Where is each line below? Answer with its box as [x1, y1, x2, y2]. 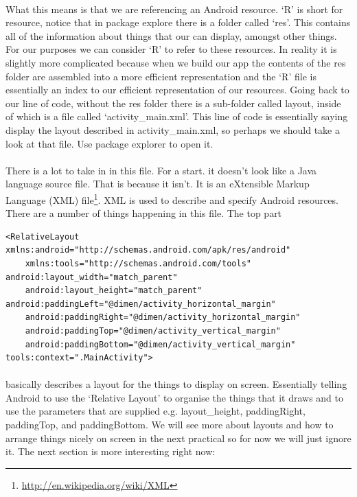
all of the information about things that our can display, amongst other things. [5, 28, 337, 43]
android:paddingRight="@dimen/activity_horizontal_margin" [25, 312, 301, 323]
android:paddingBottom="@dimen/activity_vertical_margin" [25, 339, 296, 349]
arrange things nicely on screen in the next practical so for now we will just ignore [5, 430, 352, 445]
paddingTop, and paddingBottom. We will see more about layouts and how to [5, 417, 334, 432]
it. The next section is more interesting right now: [5, 444, 216, 459]
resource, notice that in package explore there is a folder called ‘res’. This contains [5, 15, 351, 30]
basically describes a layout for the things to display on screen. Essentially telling [5, 377, 347, 391]
